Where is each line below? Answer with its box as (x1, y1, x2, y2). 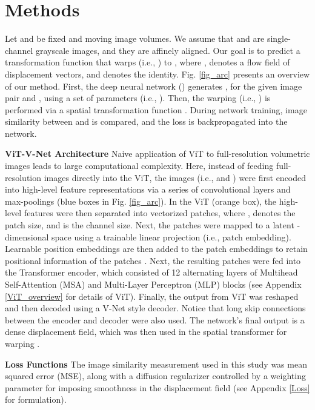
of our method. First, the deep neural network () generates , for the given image (5, 79, 302, 92)
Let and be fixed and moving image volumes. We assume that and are (5, 32, 265, 45)
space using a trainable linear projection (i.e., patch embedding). (51, 230, 291, 243)
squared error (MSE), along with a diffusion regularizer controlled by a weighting (5, 369, 306, 382)
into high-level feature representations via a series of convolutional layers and (5, 183, 291, 196)
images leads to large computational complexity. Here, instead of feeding (5, 159, 274, 172)
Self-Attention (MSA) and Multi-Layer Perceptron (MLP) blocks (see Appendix (5, 278, 302, 290)
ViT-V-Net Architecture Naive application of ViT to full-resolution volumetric (5, 147, 310, 160)
